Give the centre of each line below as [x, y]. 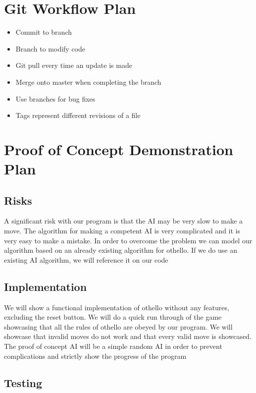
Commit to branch [44, 32]
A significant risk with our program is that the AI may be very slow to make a [123, 221]
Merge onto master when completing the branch [88, 82]
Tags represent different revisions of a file [78, 115]
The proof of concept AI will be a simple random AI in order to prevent [113, 346]
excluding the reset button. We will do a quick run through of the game [113, 317]
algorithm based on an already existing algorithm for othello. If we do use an [121, 250]
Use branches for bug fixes [55, 98]
